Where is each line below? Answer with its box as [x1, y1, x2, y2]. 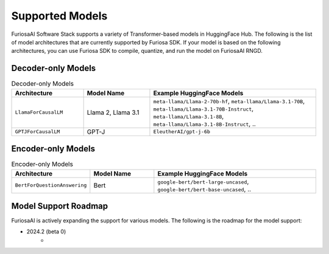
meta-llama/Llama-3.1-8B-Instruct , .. [153, 119, 256, 128]
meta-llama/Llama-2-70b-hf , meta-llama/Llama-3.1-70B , [153, 97, 305, 105]
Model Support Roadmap [11, 201, 108, 211]
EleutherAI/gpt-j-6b [153, 128, 210, 135]
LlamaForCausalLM [15, 109, 63, 115]
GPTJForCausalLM [15, 128, 60, 135]
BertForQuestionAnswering [15, 182, 87, 188]
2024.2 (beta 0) [26, 228, 66, 235]
